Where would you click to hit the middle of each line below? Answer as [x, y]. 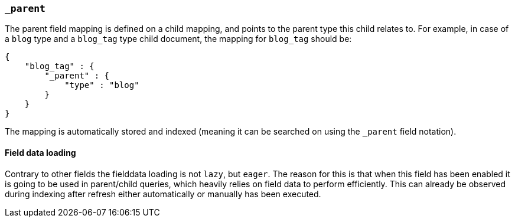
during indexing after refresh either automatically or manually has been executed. [163, 194]
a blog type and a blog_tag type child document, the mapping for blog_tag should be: [178, 39]
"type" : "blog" [102, 85]
